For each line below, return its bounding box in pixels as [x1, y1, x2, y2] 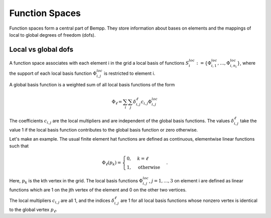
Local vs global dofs [9, 45, 74, 54]
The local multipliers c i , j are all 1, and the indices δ [9, 197, 115, 204]
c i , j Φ [141, 99, 152, 105]
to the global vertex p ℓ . [9, 206, 57, 213]
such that [9, 143, 29, 149]
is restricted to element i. [103, 70, 156, 76]
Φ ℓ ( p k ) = [102, 160, 121, 167]
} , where [237, 60, 256, 66]
